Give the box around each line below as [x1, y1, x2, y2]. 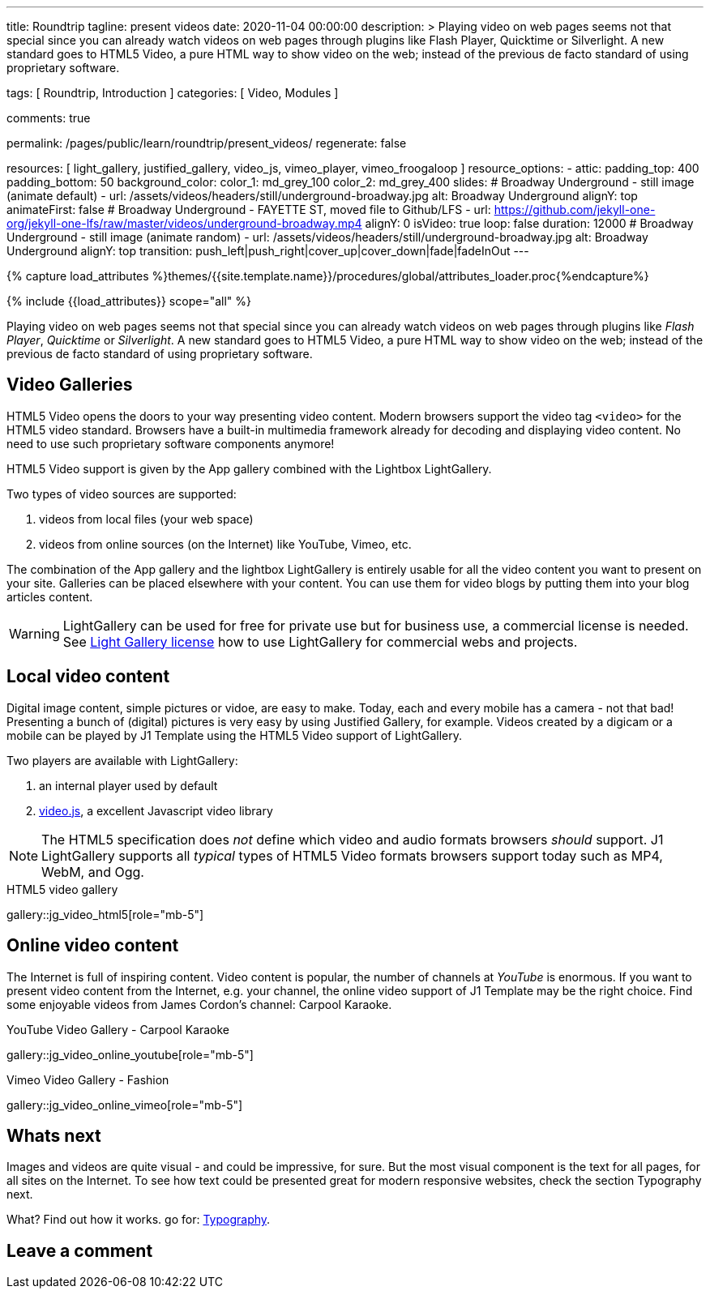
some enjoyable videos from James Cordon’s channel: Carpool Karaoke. [6, 997, 392, 1011]
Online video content [6, 935, 179, 956]
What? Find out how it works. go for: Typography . [6, 1212, 271, 1227]
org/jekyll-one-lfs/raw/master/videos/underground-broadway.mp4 [6, 216, 362, 230]
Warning [9, 625, 60, 642]
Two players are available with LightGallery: [6, 753, 238, 767]
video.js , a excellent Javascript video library [39, 803, 273, 818]
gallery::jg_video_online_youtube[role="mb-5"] [6, 1047, 254, 1062]
